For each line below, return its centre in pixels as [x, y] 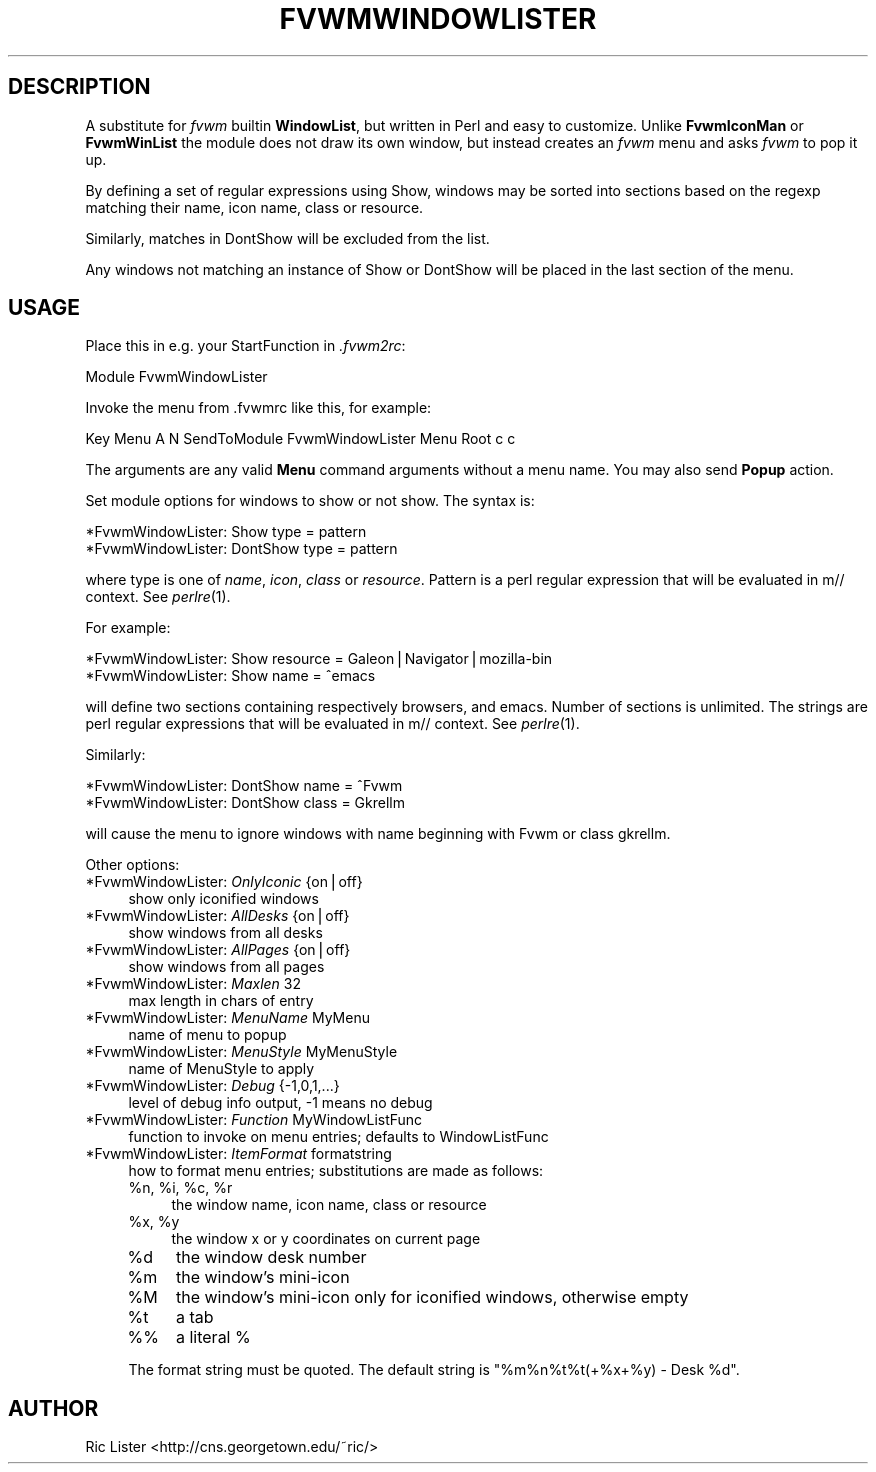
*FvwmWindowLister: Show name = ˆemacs [230, 676]
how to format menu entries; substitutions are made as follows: [336, 1171]
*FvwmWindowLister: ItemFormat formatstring [238, 1154]
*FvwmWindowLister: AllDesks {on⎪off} [217, 916]
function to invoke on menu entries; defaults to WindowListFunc [338, 1137]
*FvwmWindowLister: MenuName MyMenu [227, 1018]
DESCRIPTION [79, 87]
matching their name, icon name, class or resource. [254, 207]
